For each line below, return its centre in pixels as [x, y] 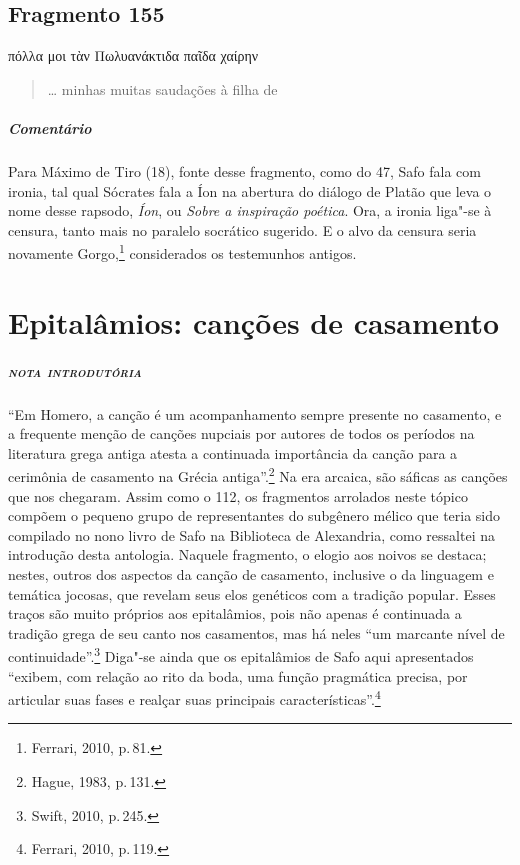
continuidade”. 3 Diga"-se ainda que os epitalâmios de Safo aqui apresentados [241, 654]
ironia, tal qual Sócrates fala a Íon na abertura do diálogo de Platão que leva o [250, 190]
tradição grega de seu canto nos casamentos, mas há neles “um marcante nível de [256, 632]
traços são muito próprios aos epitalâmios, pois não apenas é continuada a [235, 613]
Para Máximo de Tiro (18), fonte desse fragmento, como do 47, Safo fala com [244, 170]
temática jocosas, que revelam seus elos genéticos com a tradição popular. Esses [252, 593]
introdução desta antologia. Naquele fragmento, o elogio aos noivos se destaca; [247, 554]
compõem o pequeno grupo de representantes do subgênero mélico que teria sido [254, 515]
